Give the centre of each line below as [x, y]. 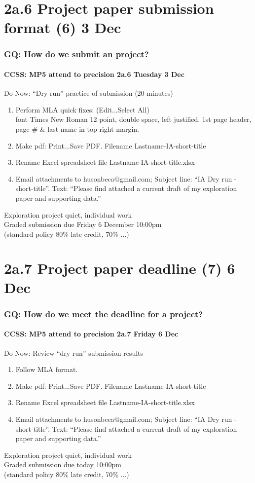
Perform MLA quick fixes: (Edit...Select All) [82, 109]
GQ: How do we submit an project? [76, 54]
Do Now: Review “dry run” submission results [74, 353]
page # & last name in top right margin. [77, 129]
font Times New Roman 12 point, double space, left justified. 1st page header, [133, 119]
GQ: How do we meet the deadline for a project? [104, 314]
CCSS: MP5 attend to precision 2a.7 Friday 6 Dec [91, 334]
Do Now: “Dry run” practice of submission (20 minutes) [89, 93]
